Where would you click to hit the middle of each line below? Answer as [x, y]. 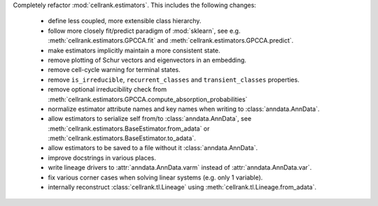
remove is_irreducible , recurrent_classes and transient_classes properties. [174, 80]
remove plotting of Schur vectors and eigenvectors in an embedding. [147, 60]
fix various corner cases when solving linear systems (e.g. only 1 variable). [155, 177]
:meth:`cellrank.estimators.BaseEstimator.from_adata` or [129, 128]
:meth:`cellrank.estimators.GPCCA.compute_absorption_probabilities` [148, 99]
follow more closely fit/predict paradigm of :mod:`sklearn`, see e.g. [144, 31]
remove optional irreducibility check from [107, 89]
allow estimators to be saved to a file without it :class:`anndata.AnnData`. [153, 148]
